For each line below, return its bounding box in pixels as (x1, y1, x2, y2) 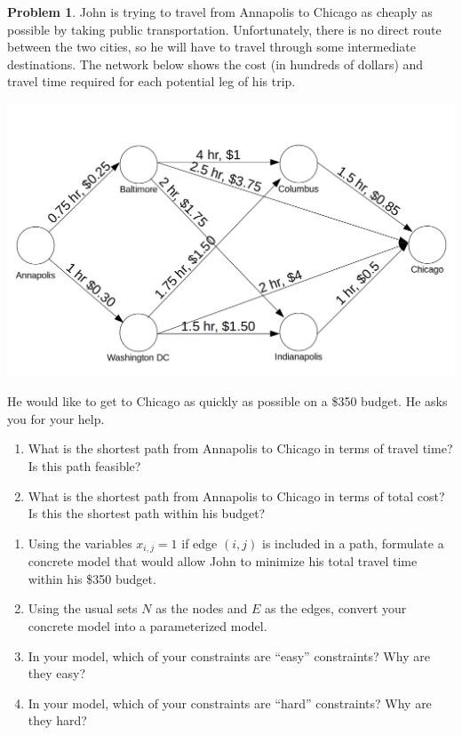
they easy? (28, 664, 86, 683)
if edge (181, 533, 218, 552)
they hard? (28, 711, 87, 730)
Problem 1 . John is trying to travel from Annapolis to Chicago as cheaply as (7, 3, 433, 20)
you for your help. (7, 409, 105, 427)
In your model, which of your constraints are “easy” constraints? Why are (28, 646, 430, 665)
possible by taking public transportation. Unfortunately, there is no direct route (7, 20, 442, 38)
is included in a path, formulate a (261, 533, 444, 552)
